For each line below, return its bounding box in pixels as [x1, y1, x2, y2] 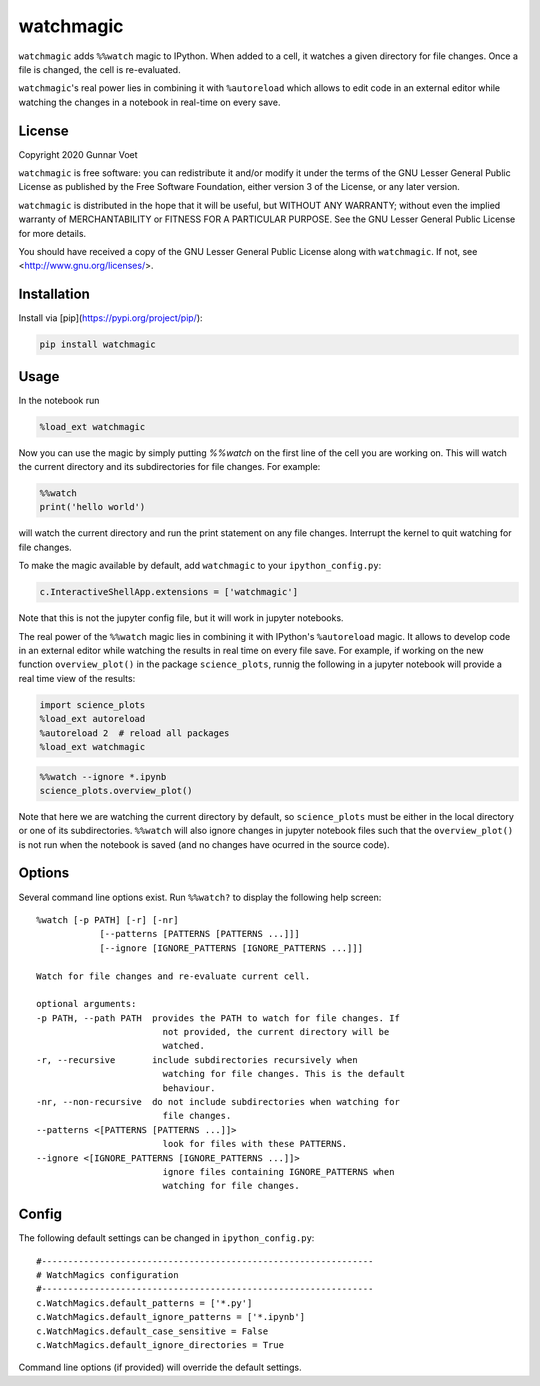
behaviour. [162, 1082, 216, 1094]
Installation [18, 286, 90, 303]
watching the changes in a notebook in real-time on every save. [18, 96, 281, 108]
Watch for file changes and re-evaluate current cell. [36, 970, 311, 982]
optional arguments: [36, 998, 137, 1010]
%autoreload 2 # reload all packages [39, 727, 230, 739]
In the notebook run [18, 394, 100, 406]
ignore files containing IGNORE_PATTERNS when [162, 1166, 395, 1177]
